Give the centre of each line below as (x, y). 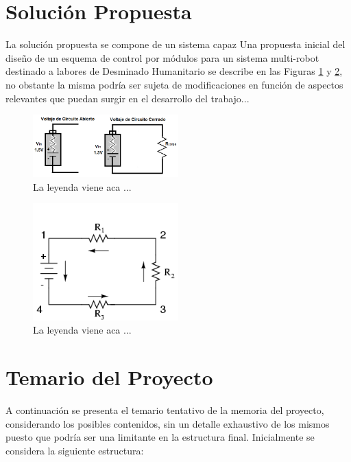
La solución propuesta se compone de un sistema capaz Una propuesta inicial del (175, 44)
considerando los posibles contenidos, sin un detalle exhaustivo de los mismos (168, 423)
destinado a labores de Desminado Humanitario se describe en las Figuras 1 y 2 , (174, 71)
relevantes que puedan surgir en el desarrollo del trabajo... (128, 98)
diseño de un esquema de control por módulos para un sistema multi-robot (162, 57)
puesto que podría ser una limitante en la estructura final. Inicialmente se (160, 437)
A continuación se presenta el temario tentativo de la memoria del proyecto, (165, 410)
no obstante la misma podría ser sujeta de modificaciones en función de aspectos (174, 84)
